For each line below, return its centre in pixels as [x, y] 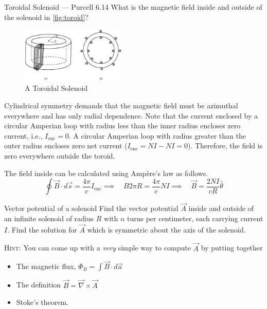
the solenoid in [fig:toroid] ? [46, 17]
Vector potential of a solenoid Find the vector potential [91, 208]
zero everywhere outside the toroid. [60, 155]
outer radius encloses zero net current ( [66, 146]
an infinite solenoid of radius [49, 218]
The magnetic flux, [46, 266]
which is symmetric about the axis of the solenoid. [166, 229]
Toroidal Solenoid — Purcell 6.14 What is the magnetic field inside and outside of [133, 7]
